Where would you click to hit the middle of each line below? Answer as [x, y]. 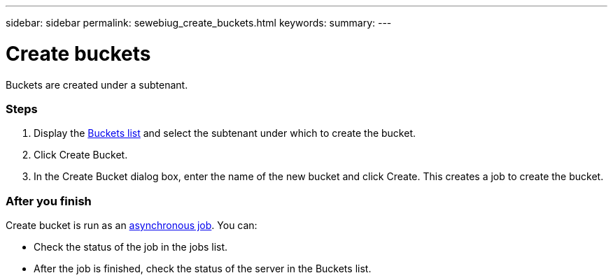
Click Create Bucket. [81, 155]
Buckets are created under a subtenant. [97, 84]
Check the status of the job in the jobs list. [131, 247]
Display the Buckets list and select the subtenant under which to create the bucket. [225, 133]
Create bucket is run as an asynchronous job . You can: [132, 225]
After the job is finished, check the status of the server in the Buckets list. [203, 268]
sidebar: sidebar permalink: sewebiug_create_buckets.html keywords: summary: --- [199, 23]
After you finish [49, 201]
